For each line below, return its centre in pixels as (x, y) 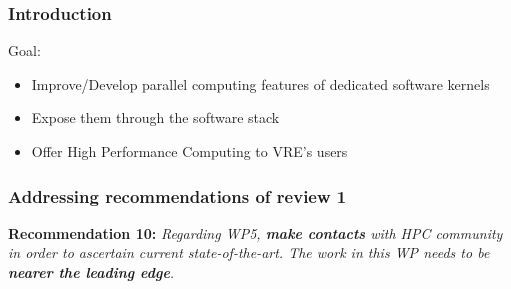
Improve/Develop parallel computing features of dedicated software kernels (260, 83)
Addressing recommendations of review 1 (177, 195)
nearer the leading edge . (91, 272)
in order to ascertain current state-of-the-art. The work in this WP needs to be (249, 252)
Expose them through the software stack (155, 117)
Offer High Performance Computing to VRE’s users (189, 151)
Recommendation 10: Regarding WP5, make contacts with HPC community (255, 232)
